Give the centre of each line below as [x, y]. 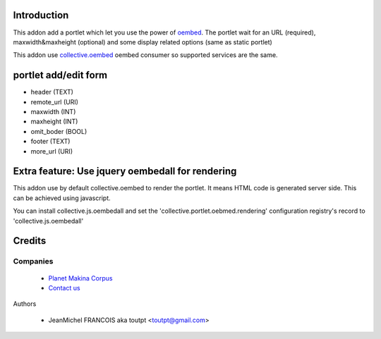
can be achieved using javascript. [62, 198]
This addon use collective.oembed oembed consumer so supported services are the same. [145, 55]
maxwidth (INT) [53, 111]
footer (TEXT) [50, 142]
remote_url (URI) [55, 101]
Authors [25, 304]
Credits [30, 241]
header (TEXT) [52, 92]
